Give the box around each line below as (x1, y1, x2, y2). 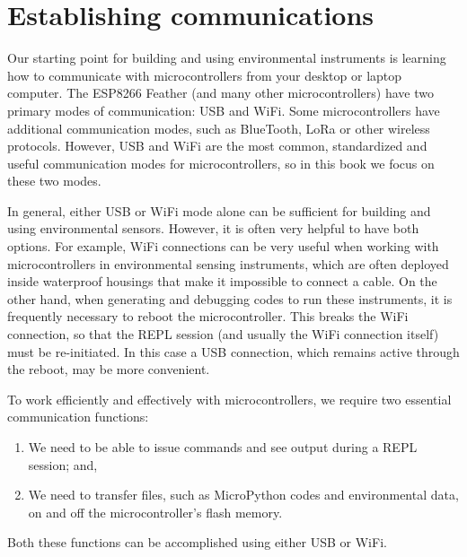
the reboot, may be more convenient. (7, 360, 210, 379)
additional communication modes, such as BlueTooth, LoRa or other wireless (7, 118, 430, 137)
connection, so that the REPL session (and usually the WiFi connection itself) (7, 325, 439, 344)
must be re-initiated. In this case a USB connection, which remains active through (7, 342, 460, 361)
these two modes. (7, 171, 101, 190)
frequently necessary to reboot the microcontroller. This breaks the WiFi (7, 307, 409, 326)
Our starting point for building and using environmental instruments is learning (7, 48, 446, 67)
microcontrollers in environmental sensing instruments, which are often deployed (7, 254, 449, 273)
